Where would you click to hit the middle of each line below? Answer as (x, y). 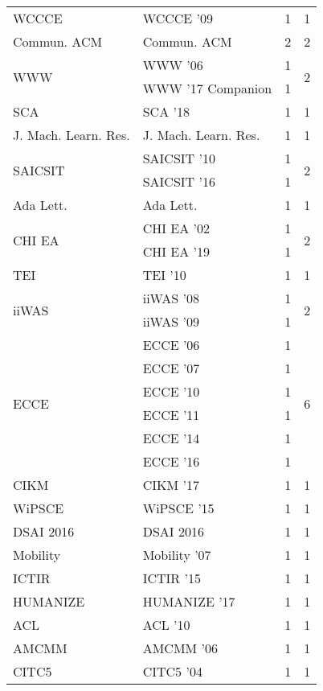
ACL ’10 (166, 625)
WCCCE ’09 (178, 18)
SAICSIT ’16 (179, 181)
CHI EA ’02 (176, 228)
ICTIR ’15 (172, 578)
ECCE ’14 (171, 438)
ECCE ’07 (171, 368)
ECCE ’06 (171, 345)
